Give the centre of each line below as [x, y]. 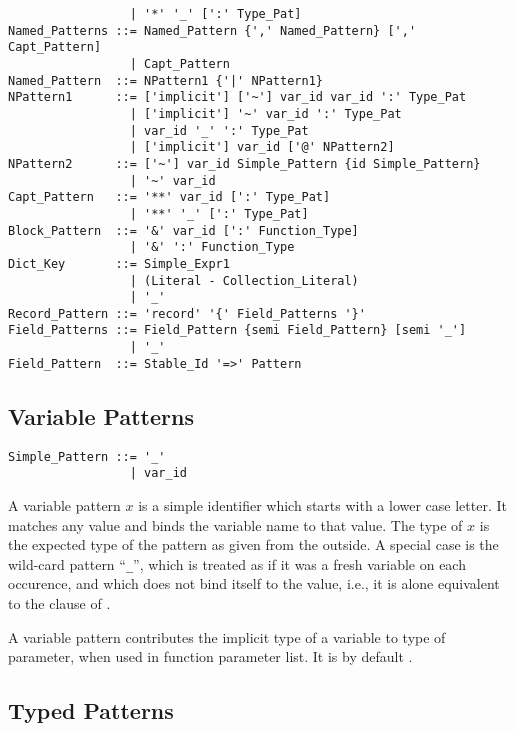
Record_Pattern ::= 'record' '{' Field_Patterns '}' [187, 313]
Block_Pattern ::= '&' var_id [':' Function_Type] [183, 230]
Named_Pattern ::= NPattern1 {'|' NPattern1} [165, 80]
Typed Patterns [91, 710]
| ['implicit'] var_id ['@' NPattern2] [262, 147]
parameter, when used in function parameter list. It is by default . [210, 656]
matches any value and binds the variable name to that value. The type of [235, 524]
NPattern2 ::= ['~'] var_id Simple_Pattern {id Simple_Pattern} [244, 163]
